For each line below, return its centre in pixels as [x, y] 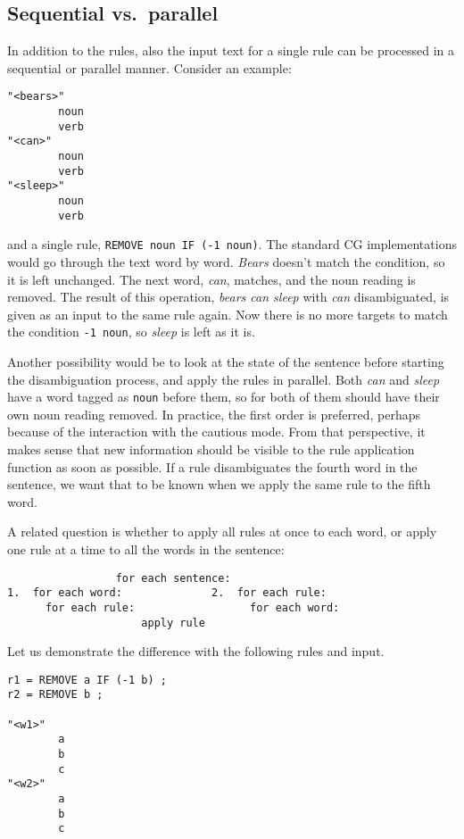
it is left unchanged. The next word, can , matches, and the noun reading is [211, 279]
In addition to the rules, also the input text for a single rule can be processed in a [231, 50]
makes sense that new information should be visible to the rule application [211, 449]
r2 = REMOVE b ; [55, 695]
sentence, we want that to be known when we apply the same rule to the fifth [219, 484]
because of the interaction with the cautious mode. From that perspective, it [216, 432]
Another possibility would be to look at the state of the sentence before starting [226, 361]
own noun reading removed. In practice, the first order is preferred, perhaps [214, 414]
